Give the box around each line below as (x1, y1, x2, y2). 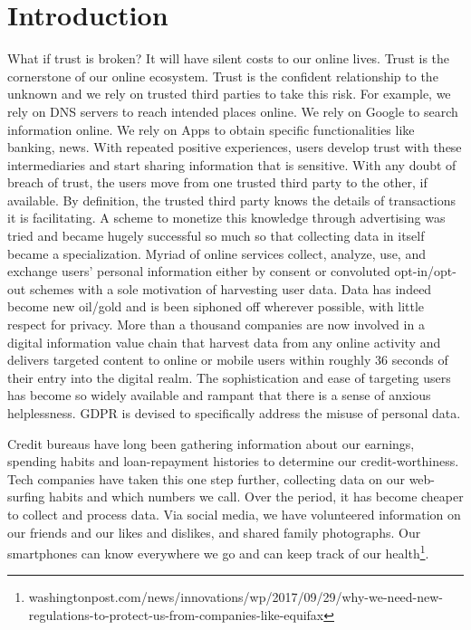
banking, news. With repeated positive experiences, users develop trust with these (7, 138, 462, 157)
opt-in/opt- (394, 262, 457, 281)
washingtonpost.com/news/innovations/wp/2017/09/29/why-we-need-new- (28, 587, 444, 606)
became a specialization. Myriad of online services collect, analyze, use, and (7, 243, 426, 262)
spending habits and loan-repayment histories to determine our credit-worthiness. (7, 452, 459, 471)
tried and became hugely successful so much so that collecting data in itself (7, 226, 425, 245)
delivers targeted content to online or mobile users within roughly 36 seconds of (7, 350, 448, 369)
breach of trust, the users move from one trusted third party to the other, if (7, 173, 428, 192)
